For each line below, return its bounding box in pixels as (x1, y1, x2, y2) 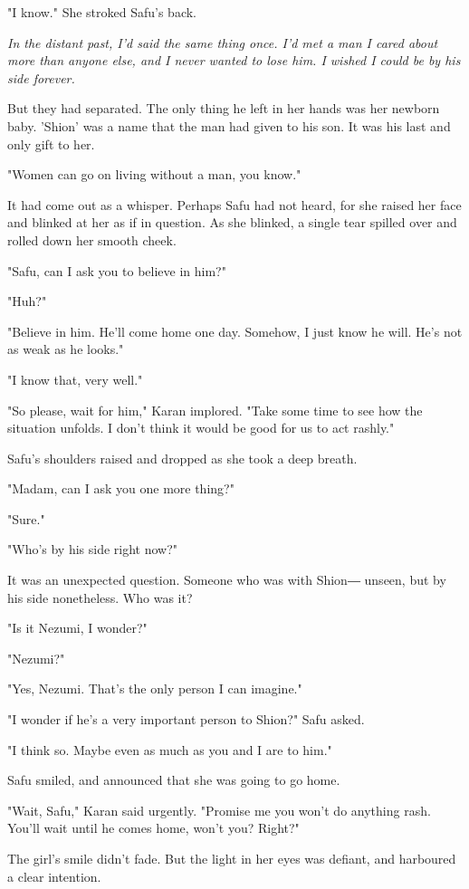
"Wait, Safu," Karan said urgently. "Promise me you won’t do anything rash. (7, 800, 431, 819)
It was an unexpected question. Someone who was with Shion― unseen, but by (7, 570, 446, 589)
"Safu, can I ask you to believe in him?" (7, 261, 226, 280)
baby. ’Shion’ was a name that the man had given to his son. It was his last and (7, 116, 451, 135)
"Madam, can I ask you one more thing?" (7, 479, 234, 498)
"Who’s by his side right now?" (7, 540, 178, 559)
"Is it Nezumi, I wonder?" (7, 618, 148, 637)
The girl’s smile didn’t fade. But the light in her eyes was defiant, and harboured (7, 849, 456, 867)
